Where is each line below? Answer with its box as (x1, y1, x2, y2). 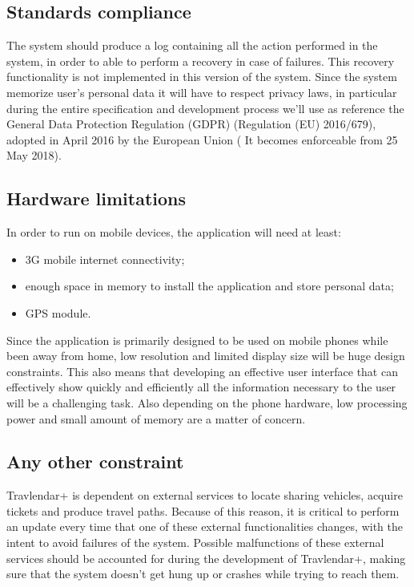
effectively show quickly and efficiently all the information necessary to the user (6, 379, 396, 395)
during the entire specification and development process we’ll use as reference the (6, 99, 404, 116)
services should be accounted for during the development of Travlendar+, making (6, 549, 406, 566)
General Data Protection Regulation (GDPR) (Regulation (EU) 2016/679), (6, 115, 376, 132)
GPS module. (25, 304, 91, 321)
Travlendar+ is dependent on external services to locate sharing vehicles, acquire (6, 487, 403, 504)
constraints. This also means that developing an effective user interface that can (6, 362, 398, 379)
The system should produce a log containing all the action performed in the (6, 37, 378, 54)
